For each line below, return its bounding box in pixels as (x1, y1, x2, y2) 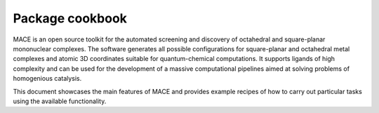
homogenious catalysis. (13, 74, 82, 83)
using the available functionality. (13, 97, 107, 105)
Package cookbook (13, 11, 128, 26)
